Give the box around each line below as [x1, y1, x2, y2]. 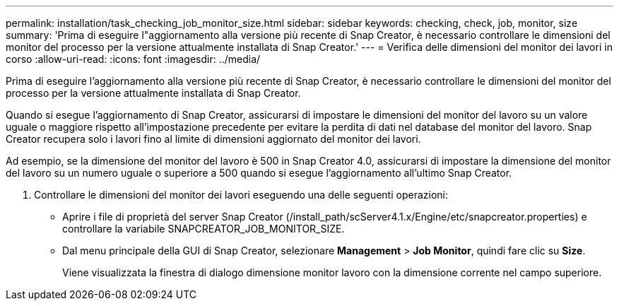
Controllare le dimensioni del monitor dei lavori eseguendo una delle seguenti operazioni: [34, 189, 448, 201]
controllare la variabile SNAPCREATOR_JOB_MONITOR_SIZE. [62, 223, 345, 235]
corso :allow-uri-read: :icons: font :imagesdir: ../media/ [6, 53, 261, 65]
